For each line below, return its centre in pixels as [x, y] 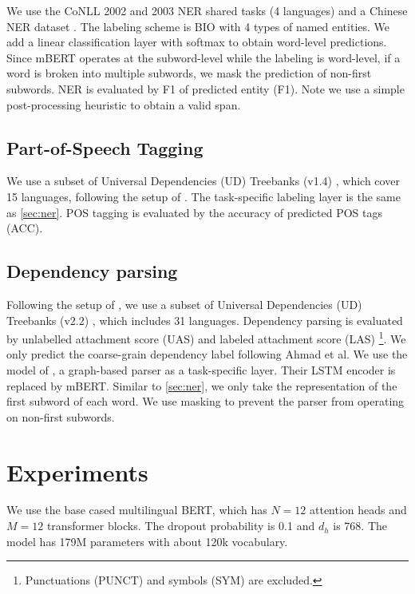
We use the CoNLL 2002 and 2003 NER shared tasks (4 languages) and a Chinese [207, 10]
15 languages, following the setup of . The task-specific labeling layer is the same [204, 196]
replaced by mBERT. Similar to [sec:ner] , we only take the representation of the [202, 385]
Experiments [77, 471]
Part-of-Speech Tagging [105, 147]
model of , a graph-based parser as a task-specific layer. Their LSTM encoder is [201, 369]
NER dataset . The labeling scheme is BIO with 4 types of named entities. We [198, 26]
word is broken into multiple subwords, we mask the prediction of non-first [189, 73]
